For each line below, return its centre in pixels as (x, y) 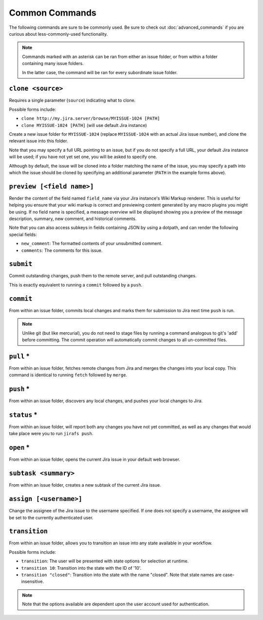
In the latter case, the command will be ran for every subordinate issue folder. (100, 72)
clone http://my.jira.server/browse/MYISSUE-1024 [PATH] (91, 119)
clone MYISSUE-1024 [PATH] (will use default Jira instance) (84, 125)
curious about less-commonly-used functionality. (58, 34)
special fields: (23, 234)
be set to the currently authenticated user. (51, 517)
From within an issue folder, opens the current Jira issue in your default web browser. (94, 459)
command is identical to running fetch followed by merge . (68, 375)
